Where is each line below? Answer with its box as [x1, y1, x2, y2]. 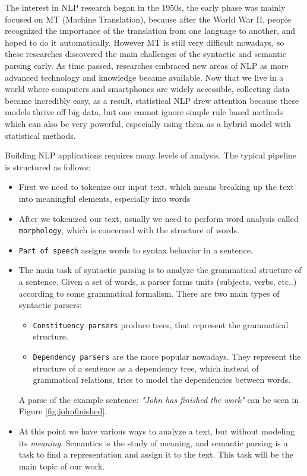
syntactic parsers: [18, 299, 82, 311]
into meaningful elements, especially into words [18, 192, 191, 204]
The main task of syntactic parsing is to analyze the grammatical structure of [18, 264, 302, 276]
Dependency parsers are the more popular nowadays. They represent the [33, 350, 301, 363]
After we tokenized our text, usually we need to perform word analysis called [18, 212, 299, 224]
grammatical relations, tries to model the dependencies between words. [33, 373, 291, 386]
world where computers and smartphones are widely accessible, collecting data [5, 82, 290, 95]
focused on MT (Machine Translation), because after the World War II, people [5, 12, 291, 25]
